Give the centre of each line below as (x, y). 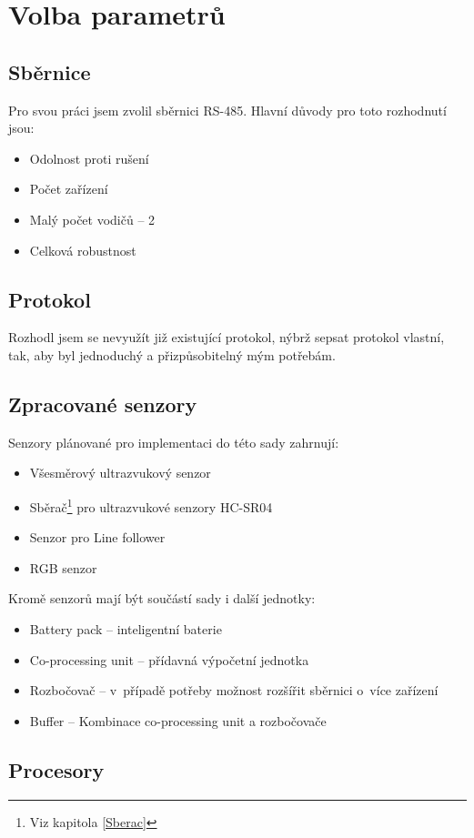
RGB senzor (63, 567)
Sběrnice (50, 71)
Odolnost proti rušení (89, 158)
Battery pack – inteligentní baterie (126, 628)
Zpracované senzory (103, 404)
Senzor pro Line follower (97, 537)
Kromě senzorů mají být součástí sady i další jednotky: (162, 598)
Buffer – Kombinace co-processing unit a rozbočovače (178, 720)
